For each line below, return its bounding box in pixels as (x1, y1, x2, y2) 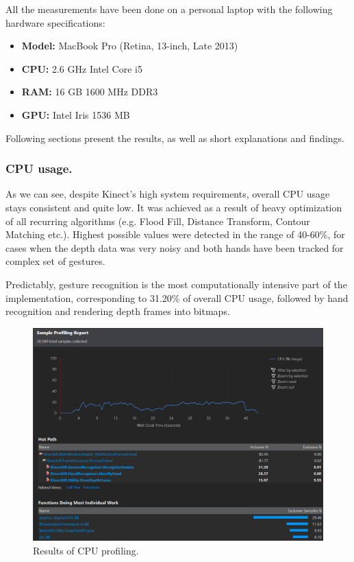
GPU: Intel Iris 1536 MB (21, 107, 130, 121)
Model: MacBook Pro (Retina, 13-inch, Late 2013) (21, 38, 238, 53)
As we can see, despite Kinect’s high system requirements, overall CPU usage (5, 187, 330, 201)
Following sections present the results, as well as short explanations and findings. (5, 130, 344, 145)
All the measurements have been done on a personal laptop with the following (5, 2, 333, 16)
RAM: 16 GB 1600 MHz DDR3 (21, 84, 158, 99)
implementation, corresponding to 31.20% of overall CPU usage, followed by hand (5, 290, 349, 305)
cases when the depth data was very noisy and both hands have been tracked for (5, 240, 344, 255)
